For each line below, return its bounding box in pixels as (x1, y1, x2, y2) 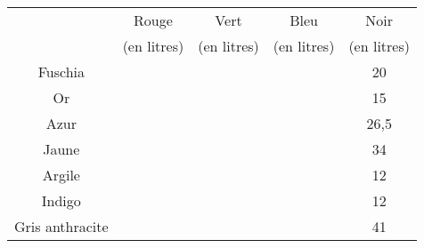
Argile (42, 164, 80, 185)
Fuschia (37, 61, 85, 82)
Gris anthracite (14, 216, 109, 236)
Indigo (41, 190, 81, 211)
